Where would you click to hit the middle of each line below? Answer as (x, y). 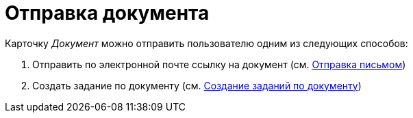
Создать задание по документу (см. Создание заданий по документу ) (197, 85)
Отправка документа (107, 13)
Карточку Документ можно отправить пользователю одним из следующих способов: (206, 43)
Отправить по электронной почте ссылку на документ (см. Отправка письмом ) (219, 64)
